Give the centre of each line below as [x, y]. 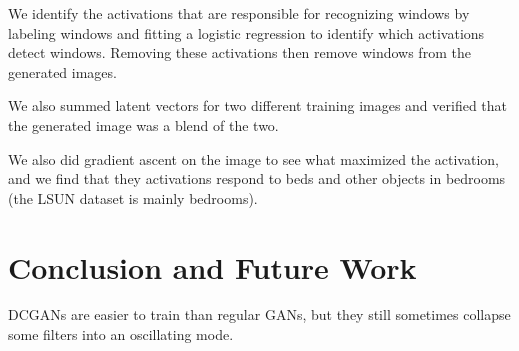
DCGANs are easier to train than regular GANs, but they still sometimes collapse [259, 314]
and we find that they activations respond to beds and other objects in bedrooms [257, 178]
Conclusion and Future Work [212, 266]
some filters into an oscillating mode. [121, 334]
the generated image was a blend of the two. [143, 124]
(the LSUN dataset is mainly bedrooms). [133, 197]
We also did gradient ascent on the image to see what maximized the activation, [253, 158]
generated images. [62, 71]
